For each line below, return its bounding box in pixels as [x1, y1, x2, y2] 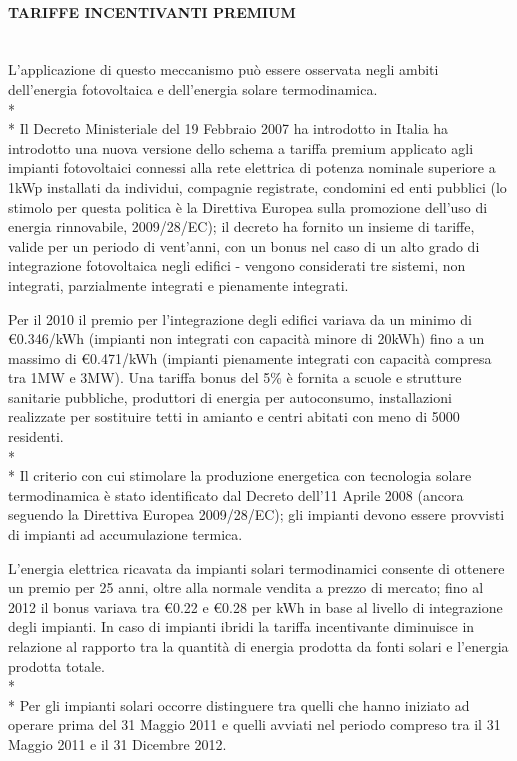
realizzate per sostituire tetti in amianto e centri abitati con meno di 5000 [8, 406, 460, 427]
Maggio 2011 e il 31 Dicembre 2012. [8, 733, 227, 754]
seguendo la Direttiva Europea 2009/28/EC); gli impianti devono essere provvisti [8, 504, 505, 525]
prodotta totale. [8, 655, 105, 676]
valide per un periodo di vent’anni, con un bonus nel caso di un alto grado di [8, 235, 480, 256]
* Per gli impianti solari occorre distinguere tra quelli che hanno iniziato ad [8, 694, 470, 715]
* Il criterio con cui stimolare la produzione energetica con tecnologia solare [8, 465, 472, 486]
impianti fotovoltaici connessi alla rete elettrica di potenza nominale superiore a [8, 157, 496, 178]
